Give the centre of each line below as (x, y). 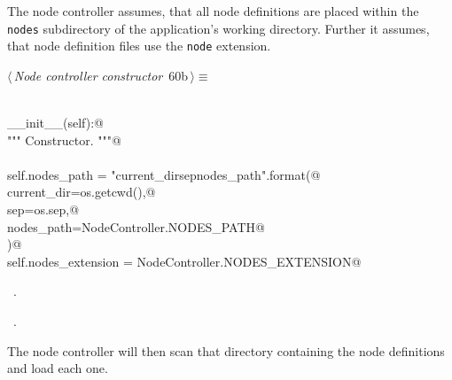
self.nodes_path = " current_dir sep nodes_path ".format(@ (164, 174)
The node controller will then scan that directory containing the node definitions (226, 350)
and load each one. (58, 368)
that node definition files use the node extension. (139, 46)
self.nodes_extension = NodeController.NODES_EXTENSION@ (184, 261)
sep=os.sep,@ (43, 209)
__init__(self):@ (55, 123)
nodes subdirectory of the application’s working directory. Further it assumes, (218, 28)
